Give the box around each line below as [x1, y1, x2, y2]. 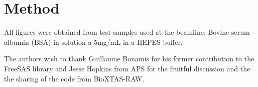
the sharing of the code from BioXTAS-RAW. [4, 73, 145, 83]
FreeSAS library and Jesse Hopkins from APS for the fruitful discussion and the [4, 63, 250, 73]
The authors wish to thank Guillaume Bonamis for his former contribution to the [4, 53, 254, 64]
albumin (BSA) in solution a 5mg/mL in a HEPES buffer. [4, 36, 183, 47]
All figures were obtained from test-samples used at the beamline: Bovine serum [4, 27, 250, 37]
